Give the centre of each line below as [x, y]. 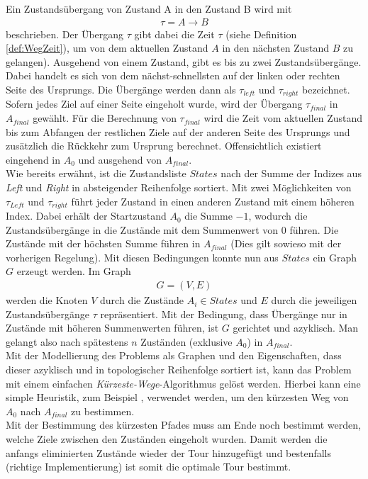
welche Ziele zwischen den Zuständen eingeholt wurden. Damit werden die [167, 439]
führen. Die [314, 229]
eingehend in [33, 159]
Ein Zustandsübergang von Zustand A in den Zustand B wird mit [149, 9]
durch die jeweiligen [314, 300]
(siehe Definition [261, 34]
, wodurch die [278, 216]
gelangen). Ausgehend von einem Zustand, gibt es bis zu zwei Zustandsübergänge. [184, 61]
